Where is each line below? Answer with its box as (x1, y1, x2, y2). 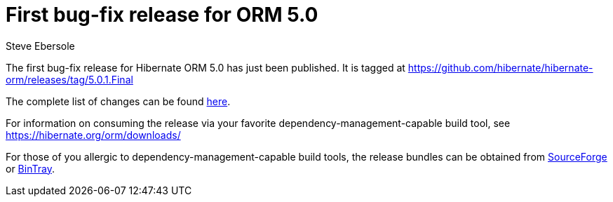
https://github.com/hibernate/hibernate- (407, 61, 593, 74)
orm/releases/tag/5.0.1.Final (6, 73, 133, 86)
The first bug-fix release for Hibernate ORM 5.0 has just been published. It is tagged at (6, 61, 405, 74)
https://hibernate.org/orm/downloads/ (6, 128, 181, 141)
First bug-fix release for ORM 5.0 (6, 3, 318, 27)
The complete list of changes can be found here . (6, 95, 231, 107)
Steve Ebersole (6, 39, 75, 52)
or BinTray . (6, 162, 55, 175)
